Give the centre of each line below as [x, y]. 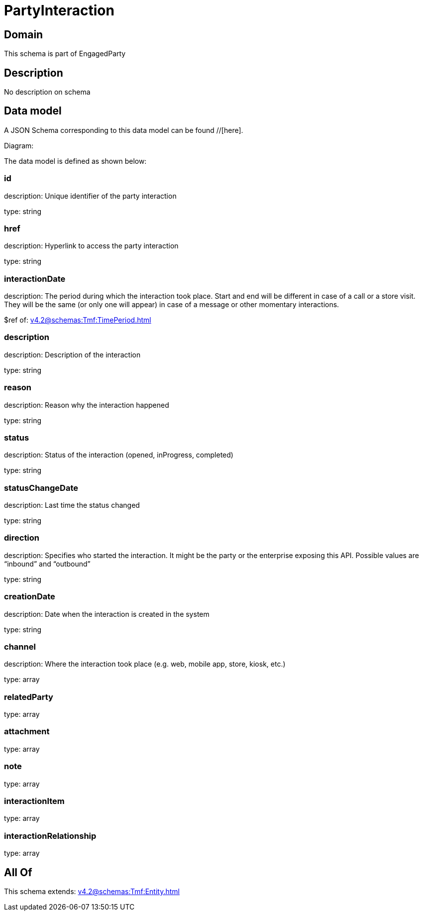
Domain [24, 34]
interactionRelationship [50, 836]
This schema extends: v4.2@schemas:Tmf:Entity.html [92, 891]
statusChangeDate [41, 488]
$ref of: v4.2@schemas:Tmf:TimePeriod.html [78, 320]
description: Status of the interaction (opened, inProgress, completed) [119, 455]
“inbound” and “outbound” [47, 564]
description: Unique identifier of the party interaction [90, 196]
